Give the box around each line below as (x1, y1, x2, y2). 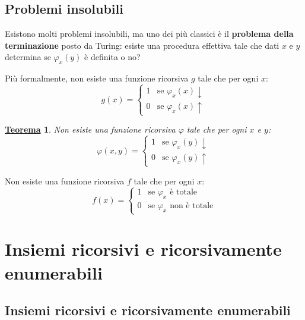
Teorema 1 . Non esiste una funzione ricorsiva (5, 123, 176, 136)
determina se (5, 51, 51, 63)
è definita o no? (84, 51, 141, 63)
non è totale (170, 202, 214, 211)
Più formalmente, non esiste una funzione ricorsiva (5, 72, 189, 84)
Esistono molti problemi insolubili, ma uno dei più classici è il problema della (5, 27, 294, 40)
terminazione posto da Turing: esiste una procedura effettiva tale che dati (5, 39, 279, 51)
